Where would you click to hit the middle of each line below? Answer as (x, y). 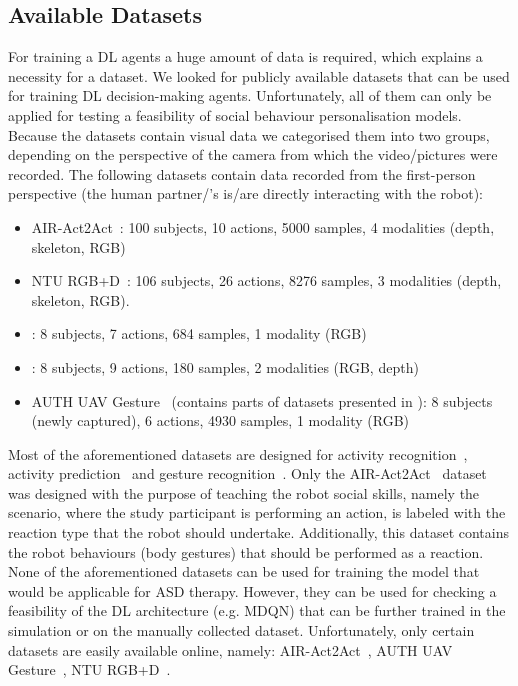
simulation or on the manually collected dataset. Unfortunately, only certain (241, 630)
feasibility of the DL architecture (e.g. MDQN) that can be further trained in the (257, 610)
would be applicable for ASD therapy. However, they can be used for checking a (252, 590)
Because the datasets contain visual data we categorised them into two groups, (249, 134)
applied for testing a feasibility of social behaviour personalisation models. (235, 114)
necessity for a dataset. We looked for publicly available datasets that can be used (259, 75)
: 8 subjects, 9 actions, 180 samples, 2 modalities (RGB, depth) (225, 366)
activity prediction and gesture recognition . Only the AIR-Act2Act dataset (247, 473)
